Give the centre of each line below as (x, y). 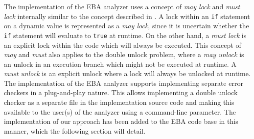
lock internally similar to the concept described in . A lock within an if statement (127, 16)
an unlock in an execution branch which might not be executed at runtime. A (120, 64)
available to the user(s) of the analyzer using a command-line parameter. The (120, 111)
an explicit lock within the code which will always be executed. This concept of (123, 45)
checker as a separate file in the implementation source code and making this (119, 102)
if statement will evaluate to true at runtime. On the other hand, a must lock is (125, 35)
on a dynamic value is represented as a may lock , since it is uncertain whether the (127, 26)
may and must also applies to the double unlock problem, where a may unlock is (124, 54)
